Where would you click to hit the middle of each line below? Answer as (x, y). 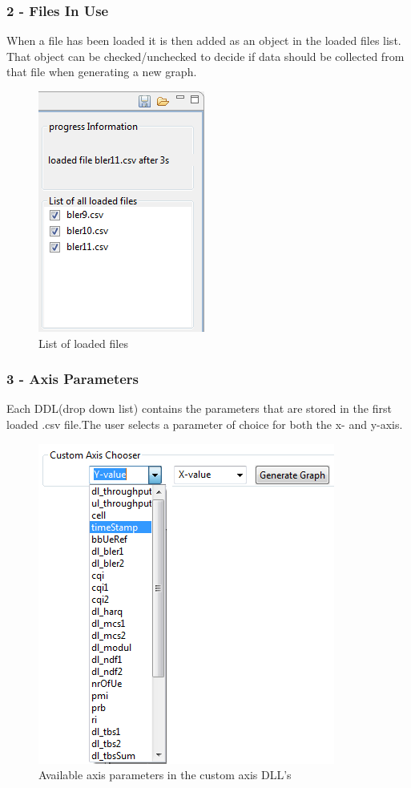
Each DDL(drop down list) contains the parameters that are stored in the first (199, 408)
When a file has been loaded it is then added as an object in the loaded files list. (204, 40)
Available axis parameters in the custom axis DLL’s (165, 775)
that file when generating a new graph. (102, 72)
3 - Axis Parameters (73, 379)
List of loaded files (83, 343)
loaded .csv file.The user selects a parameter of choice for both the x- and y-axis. (205, 424)
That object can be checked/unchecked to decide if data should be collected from (205, 56)
